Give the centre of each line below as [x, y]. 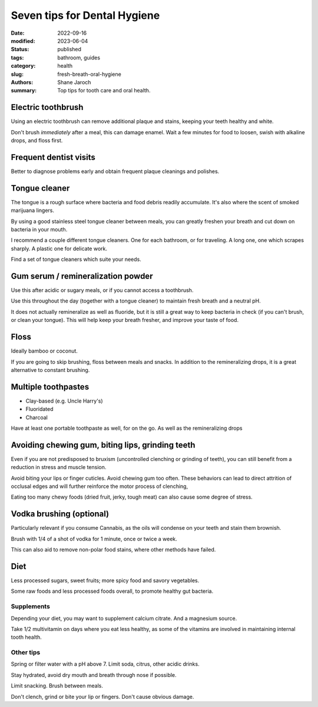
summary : [24, 91]
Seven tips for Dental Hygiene [85, 15]
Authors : [22, 82]
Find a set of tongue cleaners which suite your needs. [76, 260]
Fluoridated [39, 409]
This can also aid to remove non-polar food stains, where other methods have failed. [113, 550]
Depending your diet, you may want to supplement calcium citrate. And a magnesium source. [124, 618]
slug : [17, 74]
